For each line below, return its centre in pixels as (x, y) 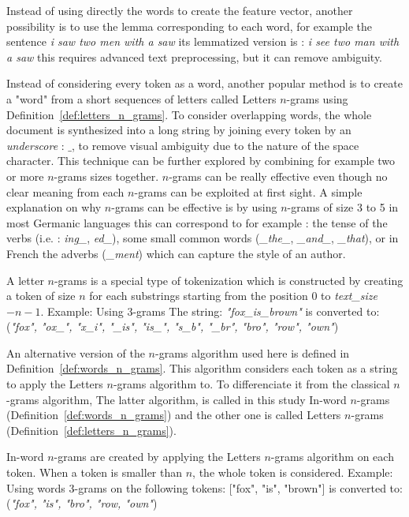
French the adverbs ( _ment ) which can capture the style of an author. (176, 253)
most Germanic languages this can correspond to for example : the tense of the (197, 222)
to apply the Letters (55, 384)
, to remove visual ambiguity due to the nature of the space (216, 145)
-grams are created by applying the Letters (157, 457)
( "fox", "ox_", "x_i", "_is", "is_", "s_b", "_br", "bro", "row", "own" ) (173, 326)
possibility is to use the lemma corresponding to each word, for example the (190, 26)
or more (25, 176)
